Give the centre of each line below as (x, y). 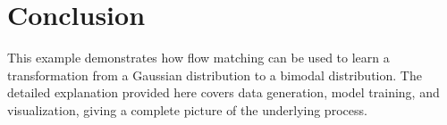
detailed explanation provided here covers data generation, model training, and (223, 92)
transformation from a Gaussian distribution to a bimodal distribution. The (215, 75)
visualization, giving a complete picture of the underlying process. (187, 109)
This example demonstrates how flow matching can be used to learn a (198, 58)
